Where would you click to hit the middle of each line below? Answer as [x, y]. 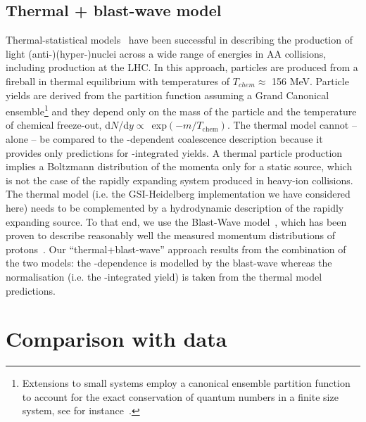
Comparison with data [116, 339]
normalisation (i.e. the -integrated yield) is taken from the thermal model [164, 276]
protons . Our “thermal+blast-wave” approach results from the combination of [176, 249]
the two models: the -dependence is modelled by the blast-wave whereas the [169, 263]
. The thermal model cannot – [292, 125]
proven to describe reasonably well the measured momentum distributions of [171, 235]
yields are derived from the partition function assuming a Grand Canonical [168, 95]
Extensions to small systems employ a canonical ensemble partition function [186, 383]
